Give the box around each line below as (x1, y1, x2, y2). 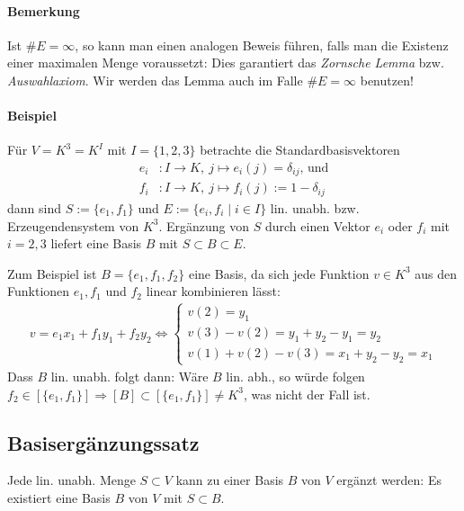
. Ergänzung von (158, 216, 250, 235)
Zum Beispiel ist (7, 264, 97, 282)
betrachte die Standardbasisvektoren (200, 140, 400, 159)
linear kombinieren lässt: (146, 282, 281, 300)
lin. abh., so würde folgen (226, 366, 365, 385)
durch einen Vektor (264, 216, 370, 235)
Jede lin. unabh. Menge (7, 471, 136, 489)
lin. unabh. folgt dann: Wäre (50, 366, 209, 385)
